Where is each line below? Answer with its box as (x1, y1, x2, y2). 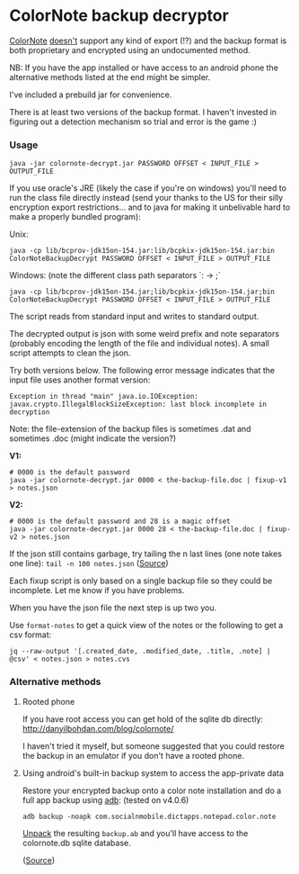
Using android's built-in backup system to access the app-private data (22, 767, 285, 779)
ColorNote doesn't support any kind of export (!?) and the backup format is (9, 35, 287, 46)
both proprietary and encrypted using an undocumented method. (9, 44, 251, 55)
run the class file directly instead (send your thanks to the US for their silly (9, 193, 284, 203)
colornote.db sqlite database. (22, 837, 132, 848)
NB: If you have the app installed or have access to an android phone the (9, 62, 278, 73)
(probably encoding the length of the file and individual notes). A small (9, 338, 269, 349)
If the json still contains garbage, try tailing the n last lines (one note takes (9, 548, 283, 559)
